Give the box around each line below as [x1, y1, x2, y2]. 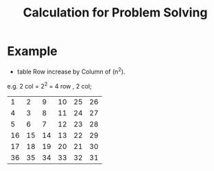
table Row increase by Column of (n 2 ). [16, 66, 126, 76]
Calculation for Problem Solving [23, 5, 208, 21]
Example [7, 43, 58, 59]
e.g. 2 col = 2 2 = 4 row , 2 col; [7, 80, 92, 90]
